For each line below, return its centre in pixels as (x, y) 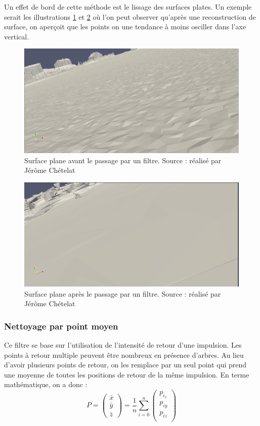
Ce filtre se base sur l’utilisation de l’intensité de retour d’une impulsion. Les (123, 344)
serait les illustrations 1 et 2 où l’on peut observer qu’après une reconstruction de (130, 16)
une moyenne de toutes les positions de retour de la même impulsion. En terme (127, 374)
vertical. (17, 36)
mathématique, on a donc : (46, 384)
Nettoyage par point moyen (61, 326)
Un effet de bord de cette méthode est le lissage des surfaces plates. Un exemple (128, 7)
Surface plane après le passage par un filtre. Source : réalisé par (123, 293)
